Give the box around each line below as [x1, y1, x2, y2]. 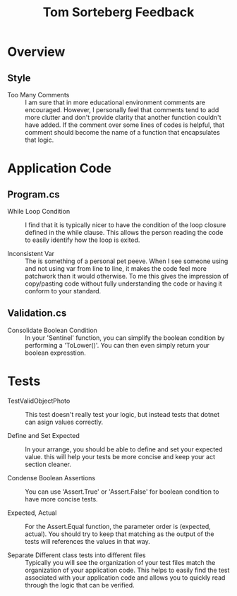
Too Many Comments [7, 91, 70, 99]
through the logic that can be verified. [25, 580, 135, 589]
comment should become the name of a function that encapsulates [25, 128, 220, 136]
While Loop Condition [7, 207, 71, 215]
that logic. [25, 135, 54, 144]
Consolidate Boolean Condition [7, 326, 97, 334]
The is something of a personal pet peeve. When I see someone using [25, 257, 229, 265]
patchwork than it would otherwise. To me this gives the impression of [25, 272, 229, 280]
